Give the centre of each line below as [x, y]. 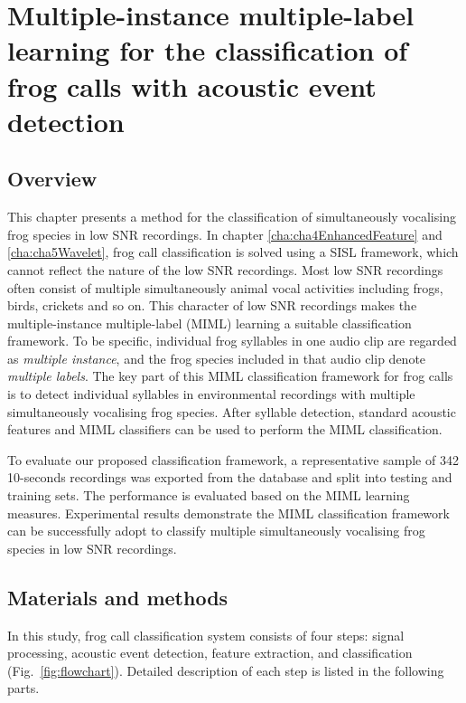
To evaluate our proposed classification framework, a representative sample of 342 [233, 459]
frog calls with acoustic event [192, 85]
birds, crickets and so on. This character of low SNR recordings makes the [212, 305]
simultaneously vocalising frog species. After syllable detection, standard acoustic [232, 411]
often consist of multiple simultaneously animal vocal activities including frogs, [225, 287]
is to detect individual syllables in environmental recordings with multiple [211, 394]
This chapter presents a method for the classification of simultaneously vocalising [232, 217]
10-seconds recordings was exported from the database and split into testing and [230, 477]
